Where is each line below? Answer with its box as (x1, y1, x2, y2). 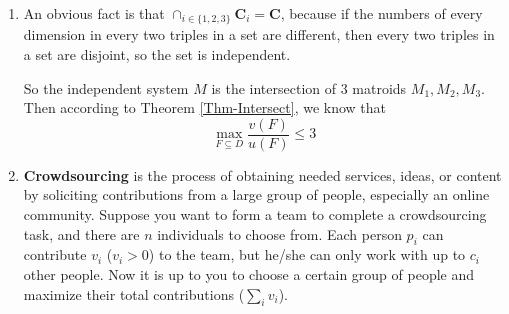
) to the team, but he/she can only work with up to (148, 244, 466, 265)
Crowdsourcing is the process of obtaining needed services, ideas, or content (23, 164, 502, 185)
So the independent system (23, 77, 189, 98)
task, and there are (23, 223, 140, 244)
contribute (23, 244, 87, 265)
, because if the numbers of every (280, 3, 483, 23)
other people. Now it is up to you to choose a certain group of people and (23, 264, 475, 285)
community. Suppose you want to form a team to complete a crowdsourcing (23, 204, 487, 225)
